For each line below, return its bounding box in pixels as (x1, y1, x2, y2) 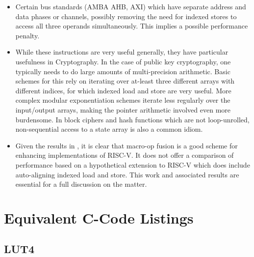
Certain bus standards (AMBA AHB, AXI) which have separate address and (15, 1, 246, 11)
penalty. (15, 30, 40, 40)
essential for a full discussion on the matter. (15, 179, 147, 189)
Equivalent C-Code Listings (4, 207, 194, 228)
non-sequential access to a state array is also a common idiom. (15, 124, 203, 134)
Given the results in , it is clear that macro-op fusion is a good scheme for (15, 140, 238, 150)
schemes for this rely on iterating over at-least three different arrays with (15, 76, 235, 86)
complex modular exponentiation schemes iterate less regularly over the (15, 95, 230, 105)
